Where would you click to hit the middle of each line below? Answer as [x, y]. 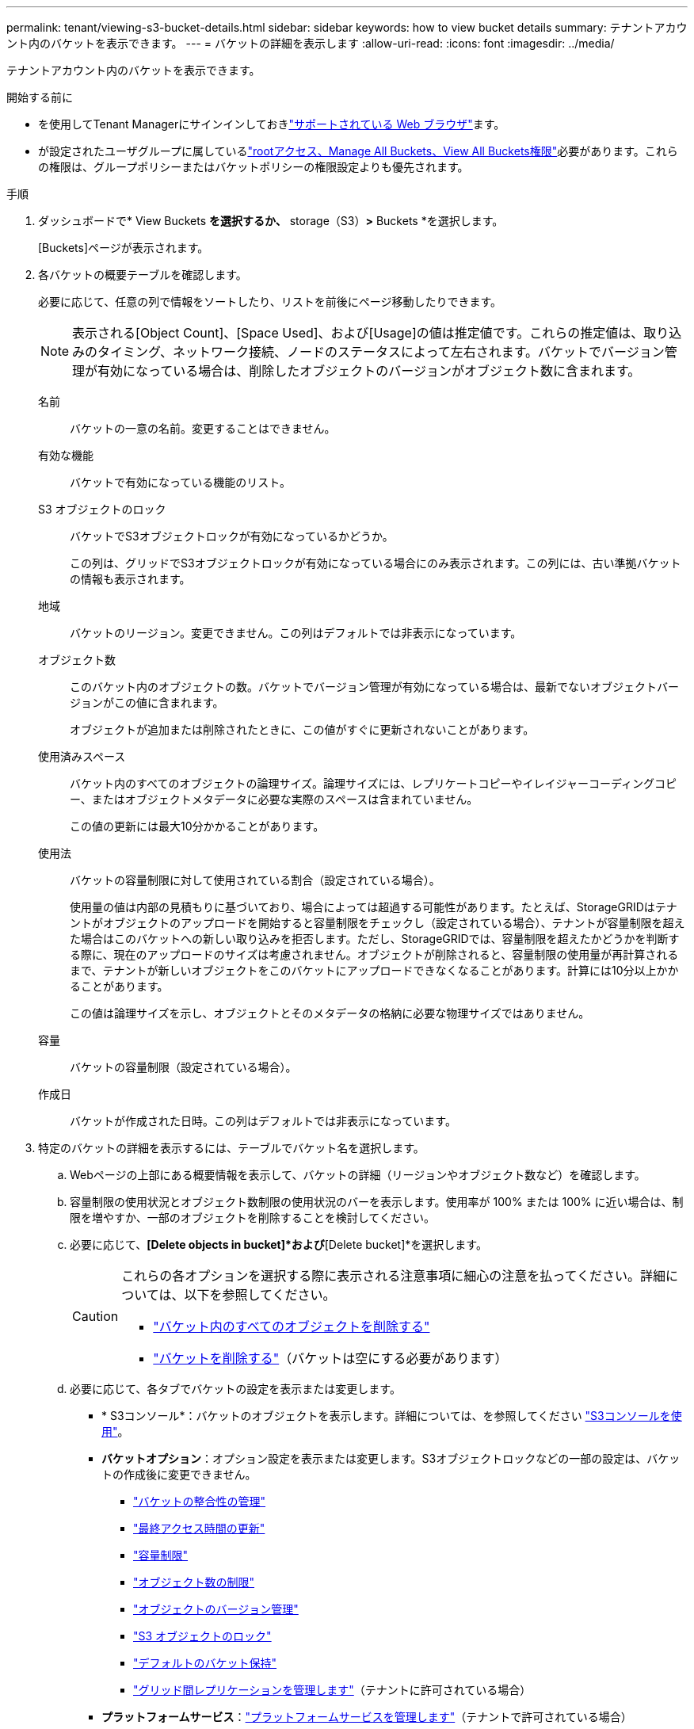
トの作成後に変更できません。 [179, 1474]
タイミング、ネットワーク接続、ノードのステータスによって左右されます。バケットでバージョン [381, 352]
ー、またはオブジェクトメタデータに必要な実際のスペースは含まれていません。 [274, 799]
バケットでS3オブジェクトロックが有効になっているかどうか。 [232, 536]
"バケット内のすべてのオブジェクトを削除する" [292, 1326]
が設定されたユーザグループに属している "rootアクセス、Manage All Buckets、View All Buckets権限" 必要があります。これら [358, 151]
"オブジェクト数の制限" [194, 1582]
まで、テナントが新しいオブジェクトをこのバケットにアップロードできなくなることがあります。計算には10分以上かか [374, 970]
